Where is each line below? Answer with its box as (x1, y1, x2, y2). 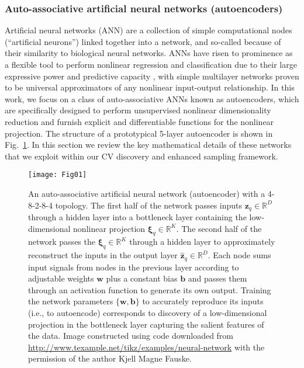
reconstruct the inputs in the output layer (28, 249, 178, 261)
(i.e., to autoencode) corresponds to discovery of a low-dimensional (28, 307, 267, 319)
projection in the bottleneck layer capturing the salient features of (28, 318, 264, 330)
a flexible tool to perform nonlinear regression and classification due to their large (5, 58, 297, 70)
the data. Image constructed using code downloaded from (28, 329, 234, 342)
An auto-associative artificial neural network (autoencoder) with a (28, 188, 265, 199)
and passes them (188, 272, 247, 284)
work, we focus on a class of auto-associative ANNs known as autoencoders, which (5, 92, 299, 105)
